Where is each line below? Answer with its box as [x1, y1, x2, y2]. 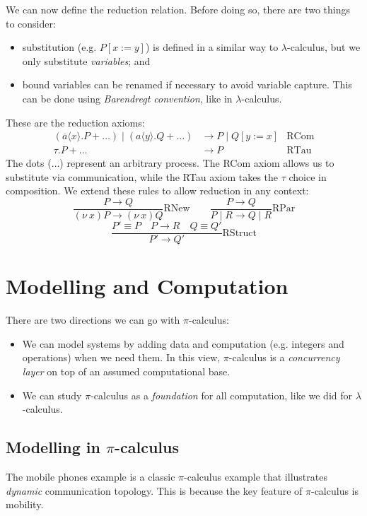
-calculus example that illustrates [184, 469, 327, 484]
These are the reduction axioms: [6, 115, 145, 129]
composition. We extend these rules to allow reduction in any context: [6, 183, 309, 198]
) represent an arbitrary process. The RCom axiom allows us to [59, 156, 334, 170]
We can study [22, 387, 82, 402]
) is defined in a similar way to [145, 40, 279, 54]
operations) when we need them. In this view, [22, 350, 221, 365]
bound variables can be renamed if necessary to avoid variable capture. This [22, 77, 352, 92]
